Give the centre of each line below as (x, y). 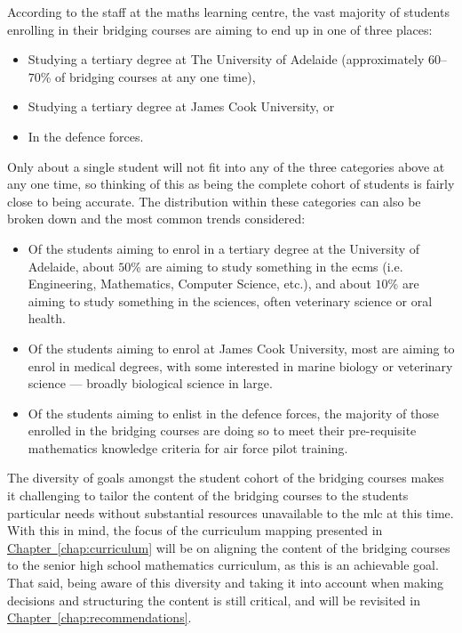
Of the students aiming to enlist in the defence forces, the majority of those (233, 413)
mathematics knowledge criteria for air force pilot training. (188, 447)
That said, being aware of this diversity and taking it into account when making (226, 583)
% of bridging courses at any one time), (148, 76)
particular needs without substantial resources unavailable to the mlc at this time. (231, 512)
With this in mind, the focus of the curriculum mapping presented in (195, 530)
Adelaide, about (71, 266)
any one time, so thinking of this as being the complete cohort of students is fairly (231, 184)
